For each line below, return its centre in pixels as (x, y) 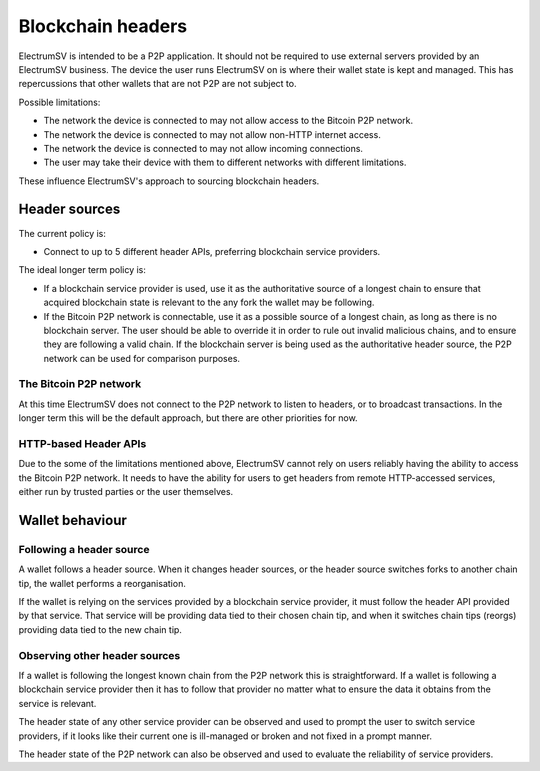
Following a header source (84, 549)
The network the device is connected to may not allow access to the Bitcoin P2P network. (228, 121)
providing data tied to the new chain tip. (100, 629)
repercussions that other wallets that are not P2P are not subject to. (157, 84)
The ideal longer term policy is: (82, 270)
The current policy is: (62, 233)
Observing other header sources (99, 655)
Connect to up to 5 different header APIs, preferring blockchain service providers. (212, 251)
